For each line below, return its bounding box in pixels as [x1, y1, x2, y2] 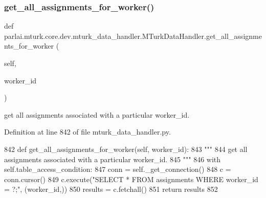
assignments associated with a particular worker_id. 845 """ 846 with [4, 153, 221, 164]
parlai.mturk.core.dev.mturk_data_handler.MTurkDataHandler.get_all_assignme [4, 30, 262, 41]
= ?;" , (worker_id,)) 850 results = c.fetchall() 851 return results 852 [4, 184, 218, 194]
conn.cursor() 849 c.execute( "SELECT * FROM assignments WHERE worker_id [4, 173, 258, 184]
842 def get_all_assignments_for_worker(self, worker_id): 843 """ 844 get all [4, 143, 248, 154]
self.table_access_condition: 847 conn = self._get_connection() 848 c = [4, 164, 231, 174]
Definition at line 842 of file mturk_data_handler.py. [4, 126, 171, 137]
